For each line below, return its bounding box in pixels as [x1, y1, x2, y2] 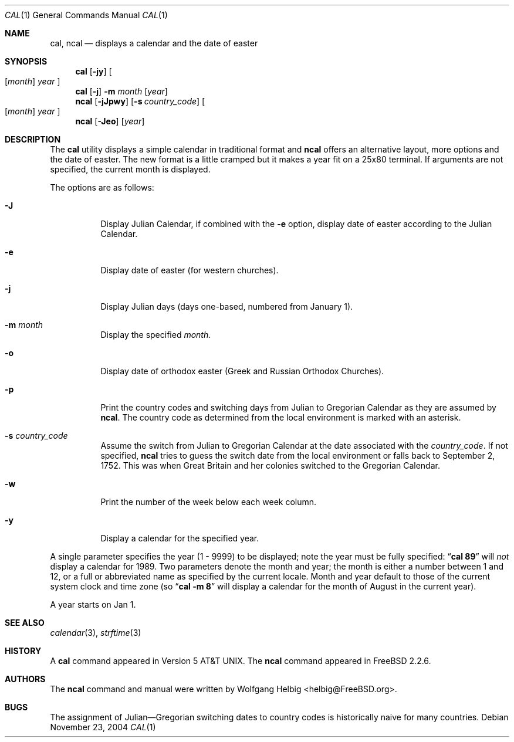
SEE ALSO [5, 618, 45, 628]
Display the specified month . [100, 330, 211, 340]
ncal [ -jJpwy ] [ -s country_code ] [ [75, 96, 205, 106]
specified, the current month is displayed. [50, 164, 211, 174]
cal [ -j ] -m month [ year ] [75, 86, 168, 96]
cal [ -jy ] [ [75, 66, 112, 76]
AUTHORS [5, 674, 46, 684]
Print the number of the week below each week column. [100, 497, 317, 507]
